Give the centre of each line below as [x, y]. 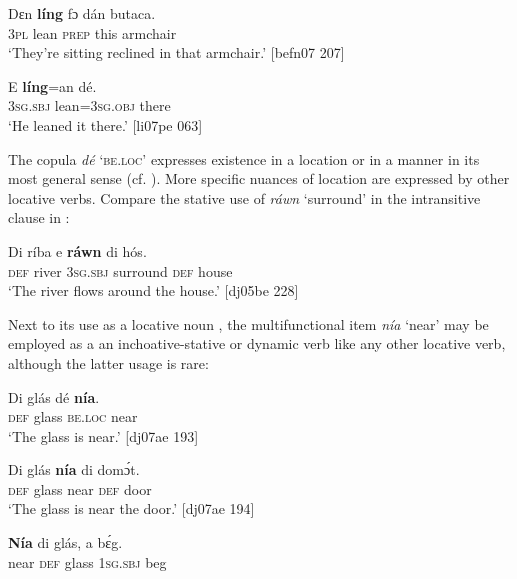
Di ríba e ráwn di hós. [77, 250]
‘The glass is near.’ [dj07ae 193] [103, 435]
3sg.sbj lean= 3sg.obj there [89, 105]
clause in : [39, 217]
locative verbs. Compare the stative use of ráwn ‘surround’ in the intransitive [244, 197]
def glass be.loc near [73, 416]
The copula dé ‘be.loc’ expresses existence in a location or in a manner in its [244, 158]
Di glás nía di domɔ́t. [74, 469]
